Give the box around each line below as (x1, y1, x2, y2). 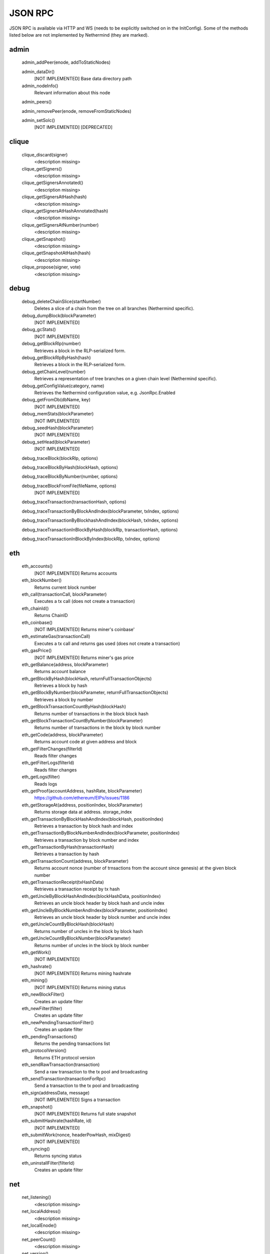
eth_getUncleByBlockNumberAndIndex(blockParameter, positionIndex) (21, 907, 167, 913)
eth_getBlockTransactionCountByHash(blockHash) (21, 704, 126, 710)
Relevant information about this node (34, 89, 110, 95)
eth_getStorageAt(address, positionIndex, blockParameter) (21, 802, 142, 808)
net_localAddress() (21, 1208, 61, 1214)
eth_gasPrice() (21, 648, 52, 654)
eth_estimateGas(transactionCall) (21, 634, 90, 640)
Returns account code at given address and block (34, 739, 137, 745)
